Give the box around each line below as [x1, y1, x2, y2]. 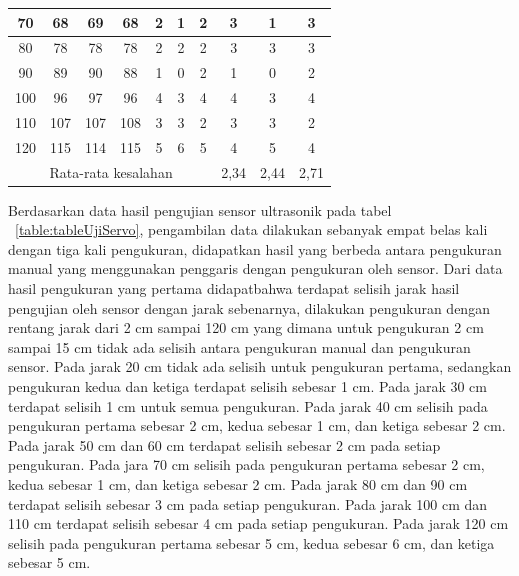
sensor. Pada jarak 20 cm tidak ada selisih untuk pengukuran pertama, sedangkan [8, 356, 512, 377]
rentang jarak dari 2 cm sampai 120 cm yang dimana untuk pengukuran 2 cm [8, 317, 484, 338]
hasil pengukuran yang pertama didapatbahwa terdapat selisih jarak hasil [8, 278, 460, 299]
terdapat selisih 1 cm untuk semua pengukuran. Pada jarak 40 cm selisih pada [8, 395, 488, 416]
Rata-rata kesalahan [49, 161, 173, 182]
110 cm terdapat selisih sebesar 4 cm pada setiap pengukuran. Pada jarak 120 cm [8, 513, 509, 534]
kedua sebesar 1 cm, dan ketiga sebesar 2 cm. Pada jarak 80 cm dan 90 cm [8, 473, 468, 494]
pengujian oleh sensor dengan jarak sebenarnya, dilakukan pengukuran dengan [8, 297, 490, 318]
